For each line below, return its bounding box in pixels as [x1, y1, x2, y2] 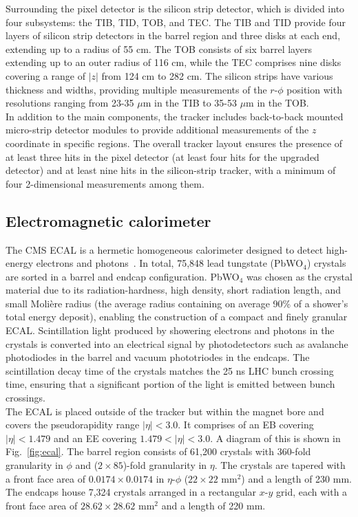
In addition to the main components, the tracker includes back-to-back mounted [6, 109, 344, 123]
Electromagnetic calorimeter [6, 210, 211, 231]
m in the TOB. [246, 96, 309, 110]
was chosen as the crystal [246, 269, 352, 283]
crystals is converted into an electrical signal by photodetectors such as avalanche [6, 336, 348, 351]
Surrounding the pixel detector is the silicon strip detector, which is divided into [6, 1, 345, 15]
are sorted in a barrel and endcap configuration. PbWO [6, 269, 240, 283]
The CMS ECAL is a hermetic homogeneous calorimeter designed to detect [6, 242, 324, 256]
